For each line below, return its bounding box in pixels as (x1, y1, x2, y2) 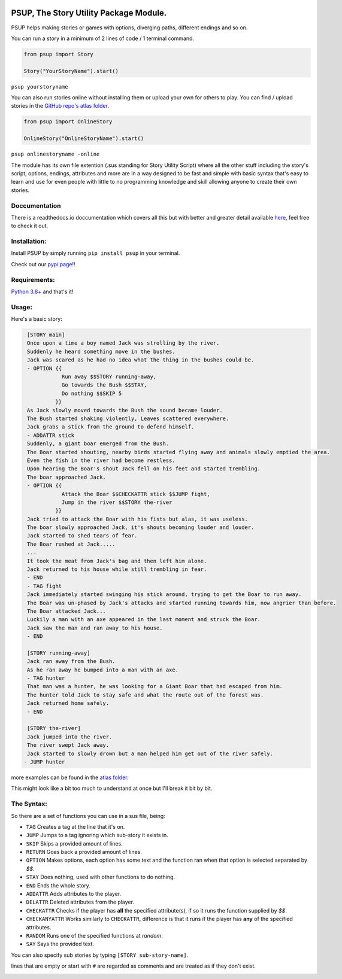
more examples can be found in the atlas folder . (11, 774, 129, 781)
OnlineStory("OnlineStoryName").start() (23, 135, 144, 142)
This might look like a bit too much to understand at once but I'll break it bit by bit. (11, 785, 213, 792)
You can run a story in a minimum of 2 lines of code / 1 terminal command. (11, 35, 195, 42)
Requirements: (11, 275, 55, 284)
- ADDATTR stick (27, 431, 75, 439)
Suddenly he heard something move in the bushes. (27, 348, 176, 355)
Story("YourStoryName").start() (23, 68, 119, 74)
